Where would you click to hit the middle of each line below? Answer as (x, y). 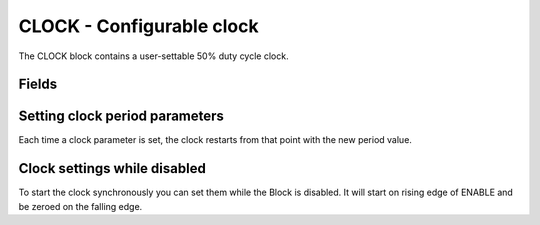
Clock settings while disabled (112, 168)
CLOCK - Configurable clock (138, 26)
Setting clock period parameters (121, 116)
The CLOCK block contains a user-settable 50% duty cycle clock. (153, 56)
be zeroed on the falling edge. (80, 206)
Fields (38, 84)
